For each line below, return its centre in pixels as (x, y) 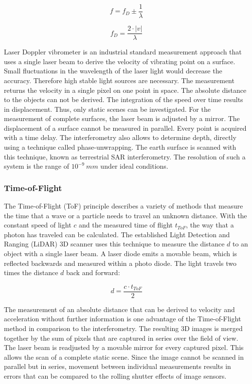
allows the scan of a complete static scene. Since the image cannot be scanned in (124, 357)
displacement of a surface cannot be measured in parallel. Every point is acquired (125, 128)
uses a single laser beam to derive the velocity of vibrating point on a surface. (120, 61)
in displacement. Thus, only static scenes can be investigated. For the (107, 109)
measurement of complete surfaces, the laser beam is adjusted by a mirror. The (122, 118)
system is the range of (37, 166)
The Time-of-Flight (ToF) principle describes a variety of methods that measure (124, 206)
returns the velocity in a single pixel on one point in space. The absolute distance (125, 90)
